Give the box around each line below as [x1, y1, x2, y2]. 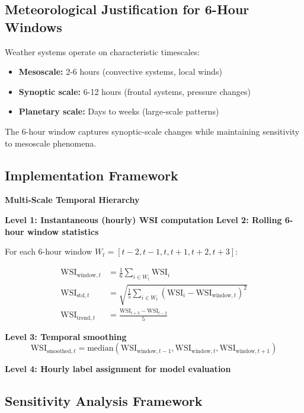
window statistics [27, 225, 99, 237]
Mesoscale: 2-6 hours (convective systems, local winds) [18, 65, 222, 78]
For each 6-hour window [5, 245, 92, 258]
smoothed [46, 348, 71, 354]
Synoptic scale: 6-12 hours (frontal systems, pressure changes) [18, 85, 251, 97]
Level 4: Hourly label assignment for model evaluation [5, 363, 231, 375]
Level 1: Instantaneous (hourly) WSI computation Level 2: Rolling [5, 213, 282, 225]
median [87, 344, 114, 353]
